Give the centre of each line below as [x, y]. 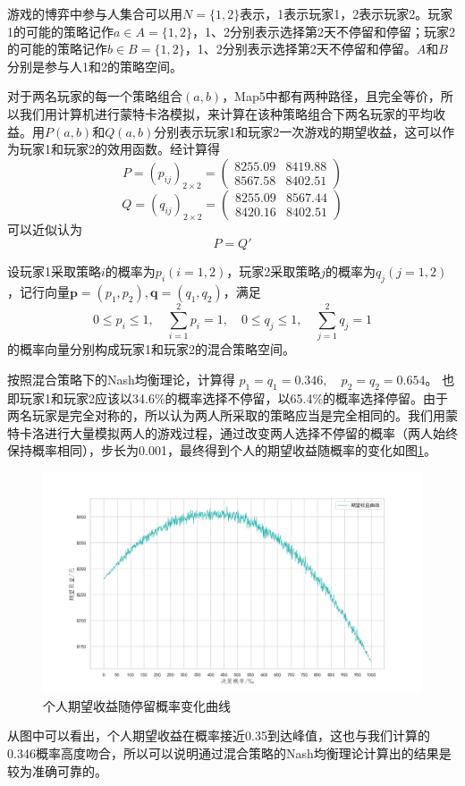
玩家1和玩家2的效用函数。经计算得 [119, 149]
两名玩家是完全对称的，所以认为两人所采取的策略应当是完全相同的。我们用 [226, 415]
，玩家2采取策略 [274, 271]
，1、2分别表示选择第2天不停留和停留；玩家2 [323, 31]
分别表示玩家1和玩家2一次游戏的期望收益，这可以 [298, 131]
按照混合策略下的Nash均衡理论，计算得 [121, 379]
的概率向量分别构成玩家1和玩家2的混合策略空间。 [151, 349]
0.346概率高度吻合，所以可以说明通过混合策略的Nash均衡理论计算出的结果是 [229, 753]
